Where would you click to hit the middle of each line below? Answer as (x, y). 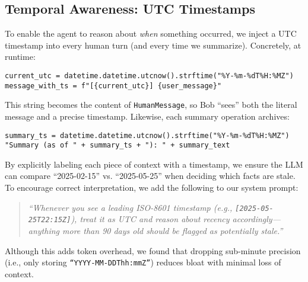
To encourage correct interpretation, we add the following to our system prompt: (152, 188)
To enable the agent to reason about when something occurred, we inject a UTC (151, 33)
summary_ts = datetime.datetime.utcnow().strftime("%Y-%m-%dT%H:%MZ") (147, 135)
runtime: (20, 57)
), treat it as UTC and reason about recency (150, 219)
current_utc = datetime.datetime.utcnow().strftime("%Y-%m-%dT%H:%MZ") (149, 76)
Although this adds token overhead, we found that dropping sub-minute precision (153, 250)
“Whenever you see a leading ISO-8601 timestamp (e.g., (130, 207)
